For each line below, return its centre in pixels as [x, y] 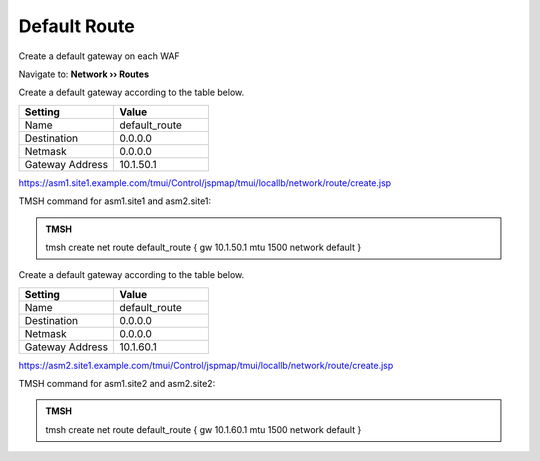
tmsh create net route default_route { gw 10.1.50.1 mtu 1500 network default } [203, 247]
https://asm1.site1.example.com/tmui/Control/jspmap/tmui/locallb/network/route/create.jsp [205, 182]
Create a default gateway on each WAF [99, 56]
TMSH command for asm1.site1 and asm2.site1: [115, 201]
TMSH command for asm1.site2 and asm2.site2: [117, 384]
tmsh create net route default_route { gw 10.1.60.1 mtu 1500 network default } [203, 429]
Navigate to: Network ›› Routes [84, 74]
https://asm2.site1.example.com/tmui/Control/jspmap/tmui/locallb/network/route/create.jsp [206, 365]
